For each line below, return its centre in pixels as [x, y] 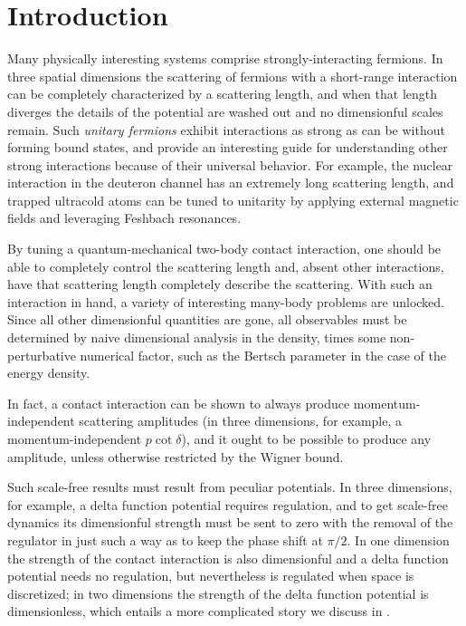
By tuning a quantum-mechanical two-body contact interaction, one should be [224, 249]
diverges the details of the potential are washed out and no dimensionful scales [225, 111]
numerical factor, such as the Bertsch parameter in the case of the [263, 355]
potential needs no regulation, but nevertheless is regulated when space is [211, 576]
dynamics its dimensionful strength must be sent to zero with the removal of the [230, 522]
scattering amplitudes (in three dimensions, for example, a [241, 421]
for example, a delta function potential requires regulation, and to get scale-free [228, 504]
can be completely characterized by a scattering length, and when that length [223, 94]
